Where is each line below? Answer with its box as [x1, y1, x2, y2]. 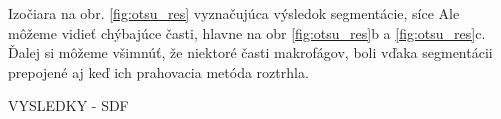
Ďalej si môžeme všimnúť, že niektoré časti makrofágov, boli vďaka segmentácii [8, 42, 493, 63]
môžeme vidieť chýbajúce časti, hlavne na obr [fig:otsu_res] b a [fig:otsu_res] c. [8, 22, 486, 43]
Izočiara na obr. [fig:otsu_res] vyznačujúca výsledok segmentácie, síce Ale [8, 3, 460, 23]
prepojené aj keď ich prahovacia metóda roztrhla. [8, 61, 309, 82]
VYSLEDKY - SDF [8, 95, 129, 116]
